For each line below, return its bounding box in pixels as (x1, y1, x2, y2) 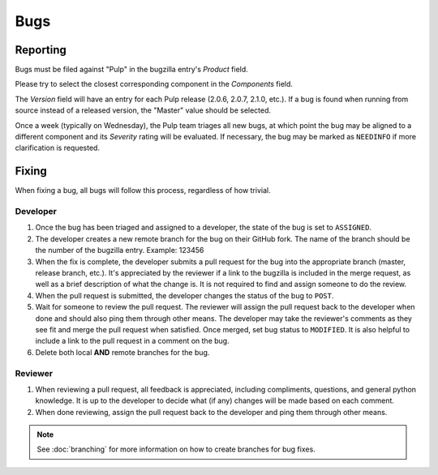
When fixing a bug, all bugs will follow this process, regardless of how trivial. (15, 186, 271, 195)
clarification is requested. (15, 143, 101, 153)
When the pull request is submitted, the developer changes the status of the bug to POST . (35, 290, 334, 300)
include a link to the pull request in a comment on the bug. (35, 336, 230, 346)
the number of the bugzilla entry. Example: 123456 (35, 246, 204, 255)
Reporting (15, 43, 67, 57)
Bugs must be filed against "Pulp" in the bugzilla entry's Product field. (15, 65, 249, 75)
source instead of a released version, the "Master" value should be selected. (15, 105, 272, 115)
